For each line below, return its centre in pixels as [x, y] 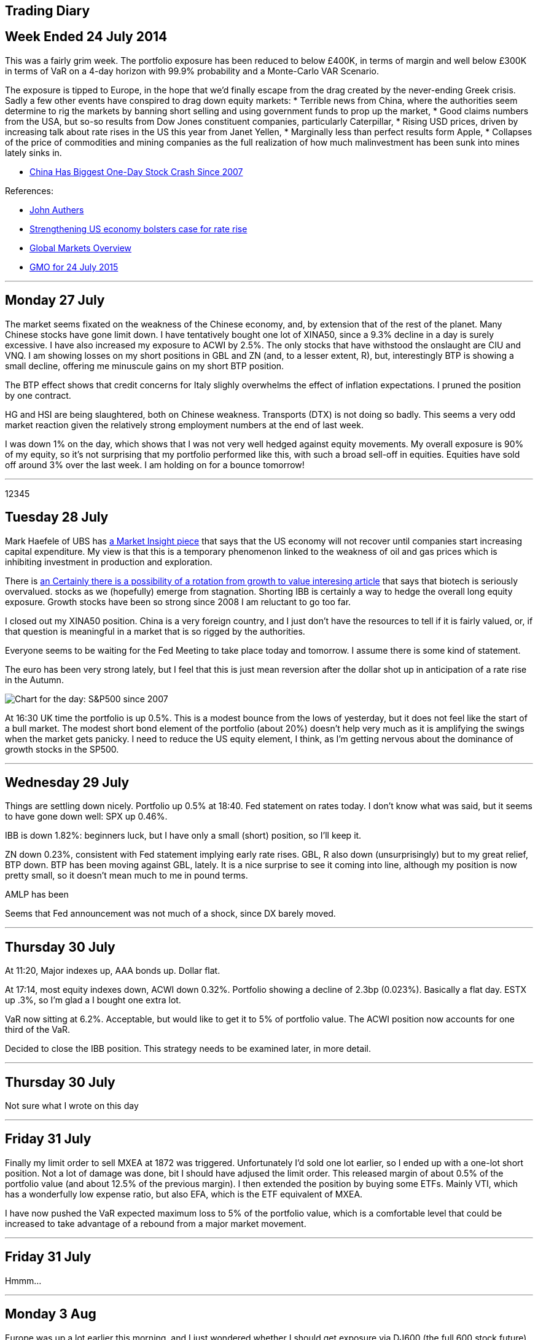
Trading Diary [48, 11]
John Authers [57, 210]
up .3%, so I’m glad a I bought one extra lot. [93, 1000]
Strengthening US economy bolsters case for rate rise [138, 229]
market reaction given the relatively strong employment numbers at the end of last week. [184, 425]
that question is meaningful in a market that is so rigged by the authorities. [155, 631]
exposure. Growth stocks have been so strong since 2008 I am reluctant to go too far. [178, 601]
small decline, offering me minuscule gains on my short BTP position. [145, 366]
